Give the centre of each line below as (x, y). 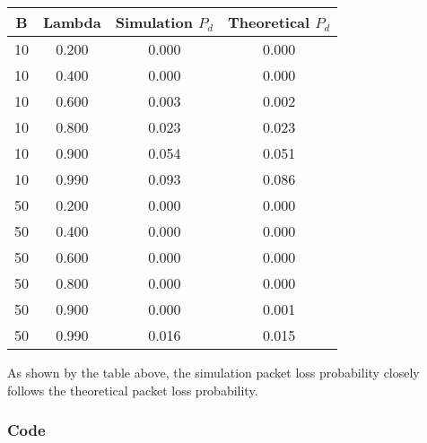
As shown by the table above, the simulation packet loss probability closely (213, 372)
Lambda (72, 22)
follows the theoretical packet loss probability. (133, 390)
